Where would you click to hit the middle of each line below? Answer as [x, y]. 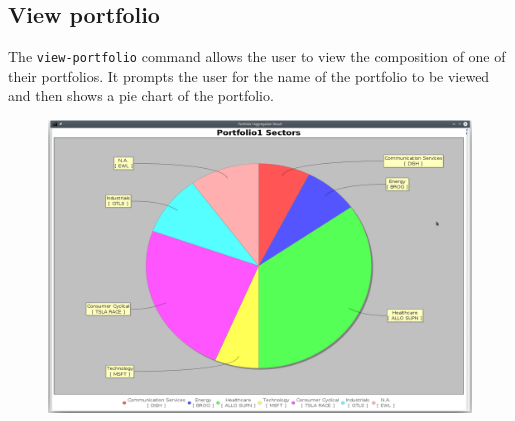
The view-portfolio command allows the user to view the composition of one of [257, 56]
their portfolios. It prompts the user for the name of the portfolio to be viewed [249, 75]
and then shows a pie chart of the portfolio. [141, 95]
